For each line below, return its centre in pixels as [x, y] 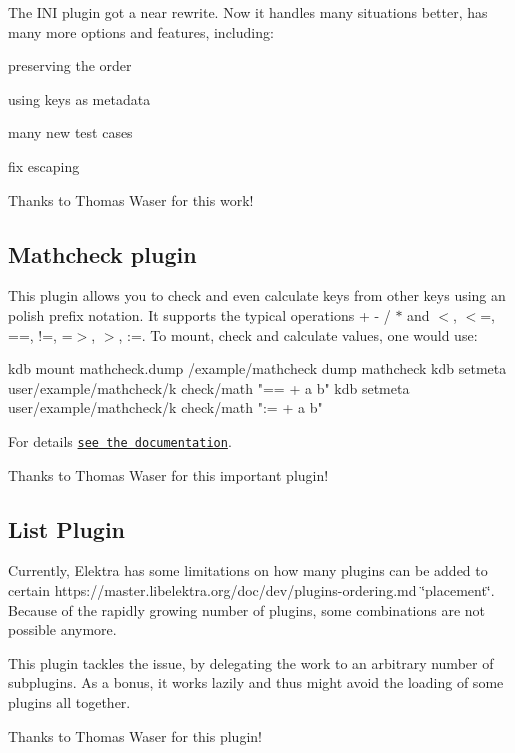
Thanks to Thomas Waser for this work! [131, 199]
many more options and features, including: [141, 31]
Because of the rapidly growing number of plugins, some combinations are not [247, 609]
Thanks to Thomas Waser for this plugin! [135, 735]
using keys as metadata [79, 98]
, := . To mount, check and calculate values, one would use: [298, 334]
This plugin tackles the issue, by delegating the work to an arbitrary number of [251, 662]
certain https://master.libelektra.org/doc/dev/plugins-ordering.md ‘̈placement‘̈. [251, 589]
